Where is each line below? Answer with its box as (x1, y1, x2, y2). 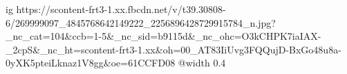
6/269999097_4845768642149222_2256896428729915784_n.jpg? (6, 15, 276, 29)
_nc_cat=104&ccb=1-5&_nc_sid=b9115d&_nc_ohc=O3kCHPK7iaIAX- (6, 29, 321, 43)
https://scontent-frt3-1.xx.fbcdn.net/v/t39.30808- (16, 2, 226, 16)
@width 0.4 (178, 56, 226, 70)
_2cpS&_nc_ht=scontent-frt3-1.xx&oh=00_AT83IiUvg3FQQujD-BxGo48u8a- (6, 42, 341, 56)
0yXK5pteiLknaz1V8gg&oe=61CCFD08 (6, 56, 176, 70)
